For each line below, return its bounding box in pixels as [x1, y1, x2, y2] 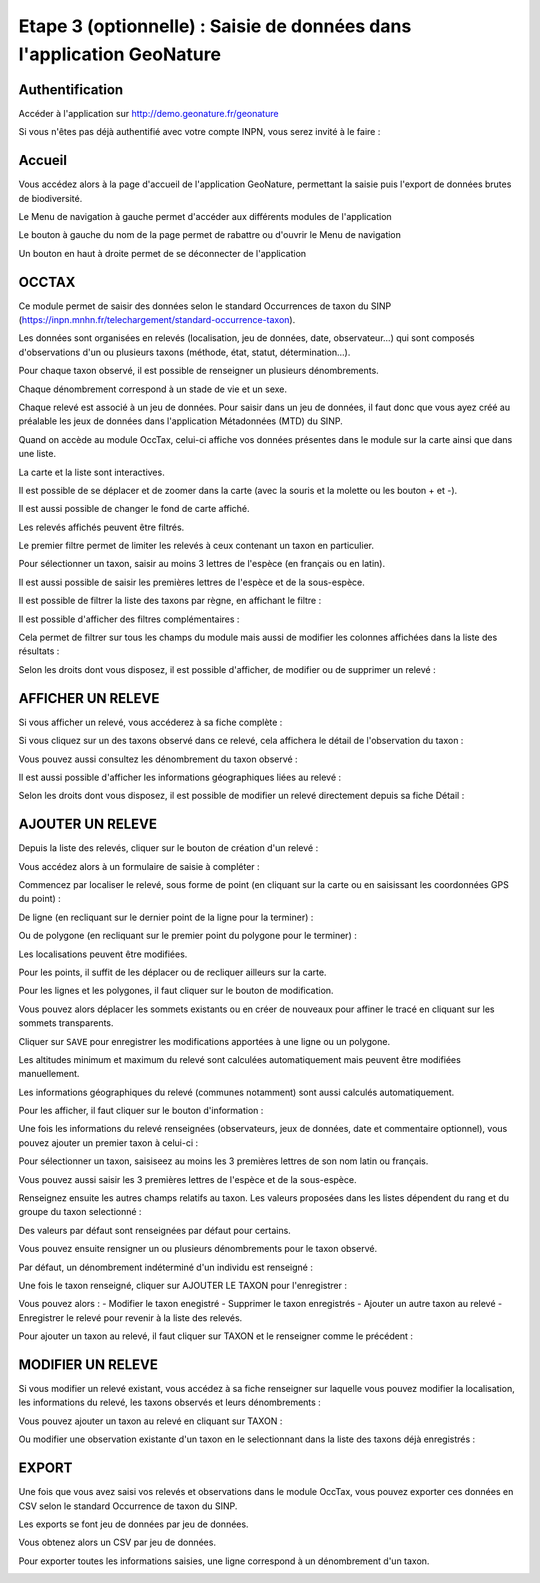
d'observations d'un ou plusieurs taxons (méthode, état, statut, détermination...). [18, 346, 351, 358]
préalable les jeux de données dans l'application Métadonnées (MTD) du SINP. [18, 415, 344, 427]
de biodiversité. [18, 192, 83, 204]
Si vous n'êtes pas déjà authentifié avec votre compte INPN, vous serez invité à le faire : [18, 126, 381, 138]
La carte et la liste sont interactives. [18, 466, 165, 478]
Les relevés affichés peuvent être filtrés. [18, 521, 185, 533]
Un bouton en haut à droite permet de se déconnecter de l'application [18, 247, 307, 259]
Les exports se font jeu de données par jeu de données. [18, 1518, 249, 1530]
